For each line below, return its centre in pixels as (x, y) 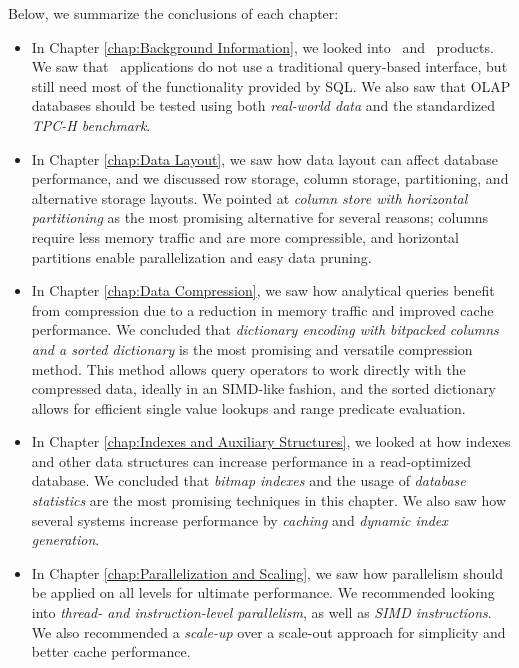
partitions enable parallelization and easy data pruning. (201, 256)
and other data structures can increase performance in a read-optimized (251, 460)
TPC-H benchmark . (91, 124)
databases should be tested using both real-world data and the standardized (263, 105)
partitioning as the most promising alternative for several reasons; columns (260, 217)
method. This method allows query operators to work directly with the (248, 368)
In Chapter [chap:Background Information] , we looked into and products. (262, 46)
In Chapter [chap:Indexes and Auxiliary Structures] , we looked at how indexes (271, 441)
